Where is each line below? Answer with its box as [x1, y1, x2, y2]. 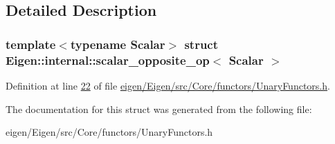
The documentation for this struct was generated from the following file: [6, 101, 312, 116]
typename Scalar [70, 35, 165, 52]
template [6, 35, 56, 52]
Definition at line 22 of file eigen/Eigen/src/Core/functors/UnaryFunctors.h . [6, 78, 330, 92]
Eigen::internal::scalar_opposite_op [6, 51, 210, 68]
